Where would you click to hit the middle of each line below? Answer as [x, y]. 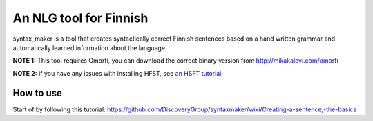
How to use [37, 93]
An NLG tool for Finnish [80, 18]
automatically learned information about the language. [90, 47]
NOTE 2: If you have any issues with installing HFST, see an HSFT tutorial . [118, 73]
